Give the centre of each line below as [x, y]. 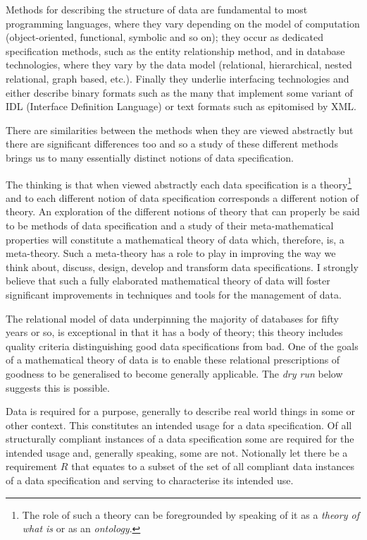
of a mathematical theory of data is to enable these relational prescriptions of [173, 360]
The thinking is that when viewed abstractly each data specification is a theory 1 [179, 183]
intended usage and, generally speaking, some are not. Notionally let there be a [177, 452]
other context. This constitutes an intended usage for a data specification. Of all [179, 425]
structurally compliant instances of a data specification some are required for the [180, 439]
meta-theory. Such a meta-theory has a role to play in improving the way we [171, 253]
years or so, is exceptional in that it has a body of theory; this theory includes [174, 332]
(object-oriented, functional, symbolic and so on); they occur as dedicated [165, 37]
